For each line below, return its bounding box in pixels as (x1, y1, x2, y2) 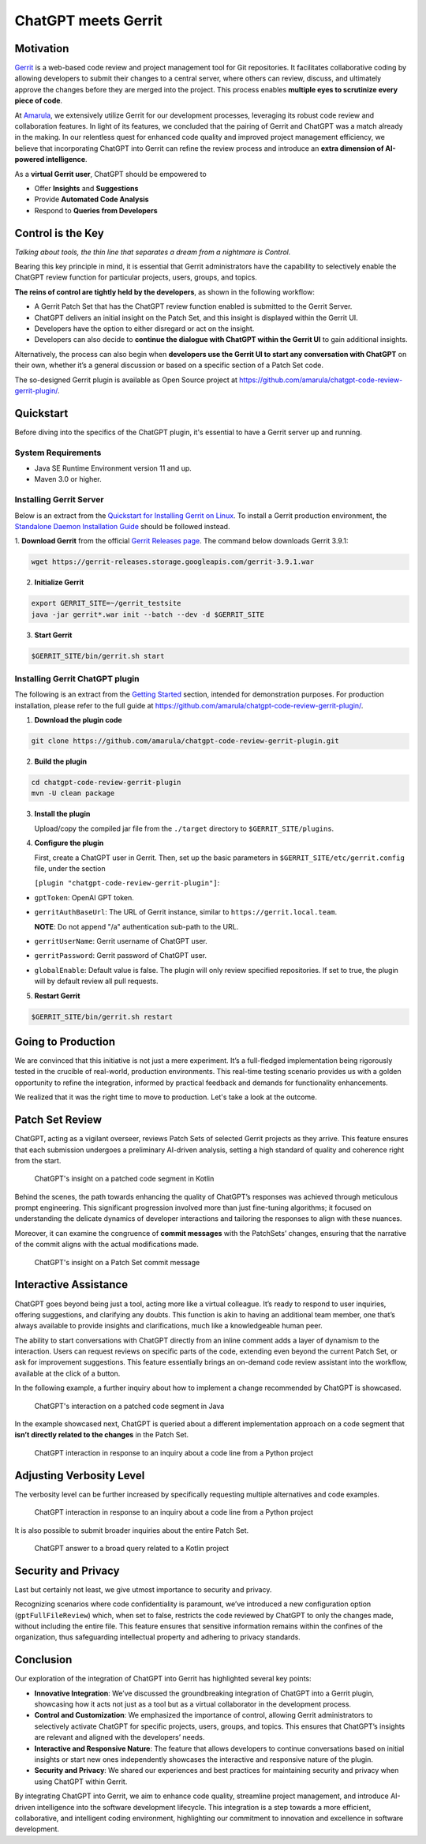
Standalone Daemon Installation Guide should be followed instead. (14, 521, 230, 531)
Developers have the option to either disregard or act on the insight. (34, 324, 255, 333)
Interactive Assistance (14, 1278, 129, 1291)
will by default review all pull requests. (34, 976, 159, 986)
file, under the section (34, 864, 106, 873)
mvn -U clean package (31, 789, 115, 798)
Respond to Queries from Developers (34, 205, 158, 215)
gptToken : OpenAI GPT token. (34, 892, 134, 902)
